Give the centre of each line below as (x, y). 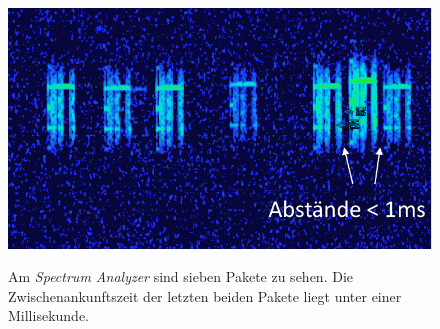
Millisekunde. (48, 315)
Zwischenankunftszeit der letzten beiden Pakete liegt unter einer (205, 295)
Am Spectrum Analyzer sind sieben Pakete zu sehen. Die (180, 276)
